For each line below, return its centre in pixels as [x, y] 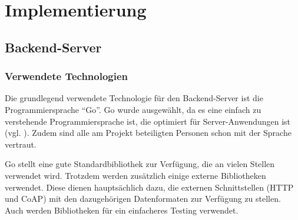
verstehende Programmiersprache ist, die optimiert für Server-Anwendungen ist [148, 121]
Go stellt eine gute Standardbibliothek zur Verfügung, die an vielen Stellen [140, 164]
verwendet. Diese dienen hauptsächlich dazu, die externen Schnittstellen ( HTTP [149, 187]
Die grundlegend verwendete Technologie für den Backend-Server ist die [134, 98]
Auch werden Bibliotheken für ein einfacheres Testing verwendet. [122, 210]
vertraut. [21, 144]
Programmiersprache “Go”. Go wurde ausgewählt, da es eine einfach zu [133, 109]
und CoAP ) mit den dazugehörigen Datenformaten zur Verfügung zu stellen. [143, 199]
